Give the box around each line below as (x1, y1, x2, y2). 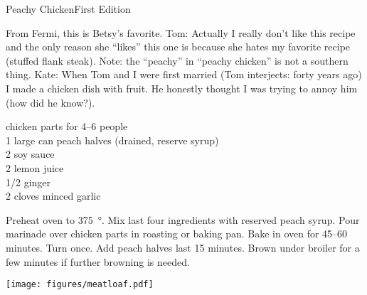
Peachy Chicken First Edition (6, 1, 131, 16)
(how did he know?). (6, 95, 95, 109)
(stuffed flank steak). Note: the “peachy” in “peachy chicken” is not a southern (6, 53, 349, 68)
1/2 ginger (6, 174, 51, 189)
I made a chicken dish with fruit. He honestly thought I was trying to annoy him (6, 80, 358, 95)
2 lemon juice (6, 160, 64, 175)
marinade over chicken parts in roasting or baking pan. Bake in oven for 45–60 (6, 226, 348, 241)
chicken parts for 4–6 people (6, 119, 128, 134)
